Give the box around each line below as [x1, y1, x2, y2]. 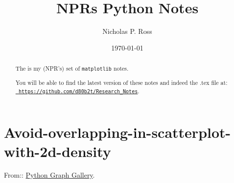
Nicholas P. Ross [102, 26, 152, 36]
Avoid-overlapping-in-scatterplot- [4, 122, 231, 142]
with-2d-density [4, 141, 111, 161]
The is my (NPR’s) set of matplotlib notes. [15, 64, 129, 73]
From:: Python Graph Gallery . [4, 170, 95, 180]
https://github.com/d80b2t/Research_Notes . [18, 86, 140, 95]
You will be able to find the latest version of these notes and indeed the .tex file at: [15, 78, 228, 87]
